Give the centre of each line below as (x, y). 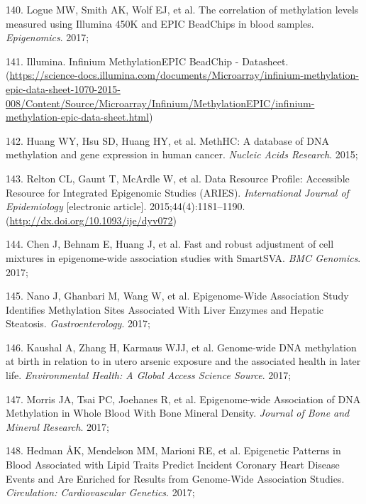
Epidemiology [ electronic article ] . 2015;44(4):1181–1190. (126, 206)
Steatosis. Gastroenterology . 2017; (78, 323)
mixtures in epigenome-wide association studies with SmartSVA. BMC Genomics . (183, 257)
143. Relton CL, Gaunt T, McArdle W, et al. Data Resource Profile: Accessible (178, 178)
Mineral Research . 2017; (57, 426)
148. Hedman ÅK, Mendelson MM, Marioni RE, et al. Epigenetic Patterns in (173, 450)
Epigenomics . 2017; (48, 37)
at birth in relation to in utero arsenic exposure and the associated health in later (183, 361)
